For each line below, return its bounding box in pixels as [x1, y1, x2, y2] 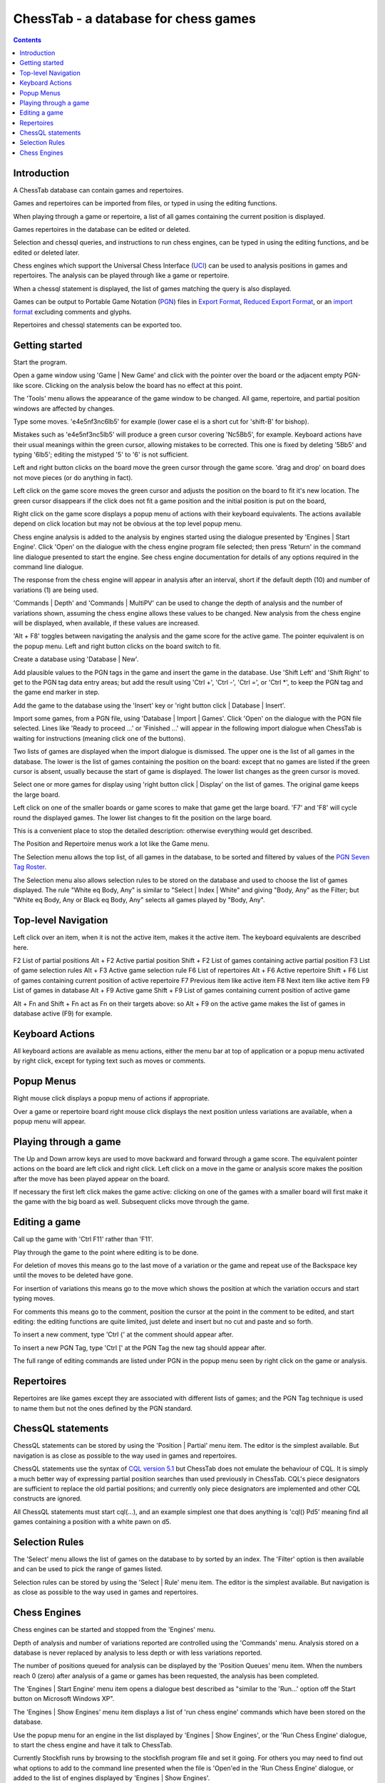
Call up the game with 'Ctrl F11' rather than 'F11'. [13, 1235, 153, 1244]
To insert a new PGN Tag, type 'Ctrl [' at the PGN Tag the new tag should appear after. [13, 1343, 267, 1352]
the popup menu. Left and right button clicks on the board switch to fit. [13, 642, 221, 650]
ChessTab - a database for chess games [13, 11, 256, 26]
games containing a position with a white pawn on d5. [13, 1518, 171, 1526]
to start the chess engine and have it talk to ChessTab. [13, 1741, 173, 1749]
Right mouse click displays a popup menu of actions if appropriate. [13, 1094, 210, 1103]
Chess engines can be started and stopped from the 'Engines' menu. [13, 1625, 216, 1634]
